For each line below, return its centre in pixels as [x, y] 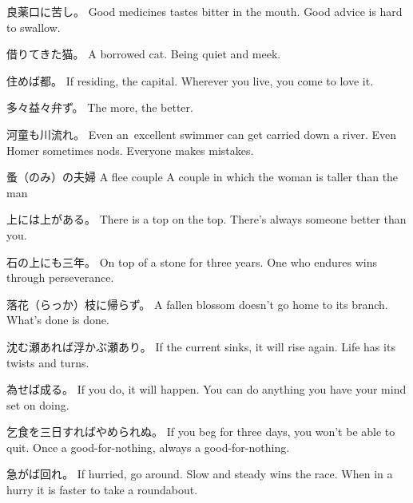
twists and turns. [48, 362]
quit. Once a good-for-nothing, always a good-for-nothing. [148, 447]
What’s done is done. [58, 320]
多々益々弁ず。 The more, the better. [100, 107]
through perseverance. [60, 277]
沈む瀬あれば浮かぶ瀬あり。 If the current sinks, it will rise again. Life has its [201, 346]
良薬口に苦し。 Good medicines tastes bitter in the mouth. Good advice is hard [205, 11]
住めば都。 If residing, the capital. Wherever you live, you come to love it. [190, 80]
